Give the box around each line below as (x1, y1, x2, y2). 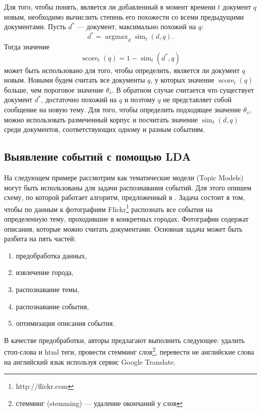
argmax (105, 33, 128, 41)
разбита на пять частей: (4, 233, 76, 244)
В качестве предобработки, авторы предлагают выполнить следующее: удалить (4, 334, 245, 345)
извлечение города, (16, 267, 74, 278)
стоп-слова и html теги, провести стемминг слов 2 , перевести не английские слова (4, 345, 254, 357)
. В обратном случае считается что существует (111, 84, 254, 95)
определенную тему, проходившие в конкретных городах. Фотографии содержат (4, 214, 249, 224)
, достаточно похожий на (41, 94, 117, 105)
